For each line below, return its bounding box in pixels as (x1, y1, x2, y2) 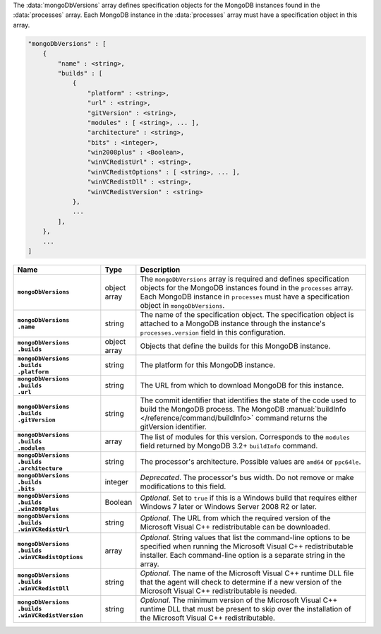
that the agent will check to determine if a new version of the (140, 577, 342, 587)
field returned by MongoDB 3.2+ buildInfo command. (140, 441, 318, 451)
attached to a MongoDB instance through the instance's (140, 318, 326, 328)
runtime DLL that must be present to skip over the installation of (140, 604, 352, 614)
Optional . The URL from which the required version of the (140, 513, 331, 523)
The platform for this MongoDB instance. (140, 360, 275, 370)
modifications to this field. (140, 482, 226, 491)
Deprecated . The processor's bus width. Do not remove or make (140, 473, 354, 483)
